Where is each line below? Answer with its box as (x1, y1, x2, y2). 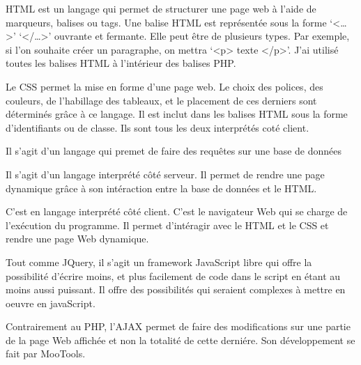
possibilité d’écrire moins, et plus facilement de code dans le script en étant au (6, 268, 341, 283)
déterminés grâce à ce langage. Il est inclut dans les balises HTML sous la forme (6, 107, 348, 121)
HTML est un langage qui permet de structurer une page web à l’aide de (6, 1, 316, 15)
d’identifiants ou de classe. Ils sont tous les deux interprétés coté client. (6, 120, 309, 134)
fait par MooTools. (6, 346, 86, 361)
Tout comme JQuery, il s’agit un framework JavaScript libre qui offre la (6, 254, 312, 269)
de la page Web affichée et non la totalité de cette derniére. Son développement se (6, 332, 355, 347)
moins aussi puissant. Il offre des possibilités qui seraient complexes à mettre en (6, 282, 346, 297)
